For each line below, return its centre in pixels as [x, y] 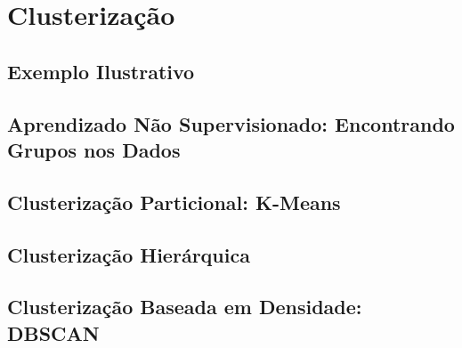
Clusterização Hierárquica [129, 254]
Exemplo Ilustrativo [101, 71]
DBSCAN [53, 332]
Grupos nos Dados [94, 149]
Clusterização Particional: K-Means [174, 202]
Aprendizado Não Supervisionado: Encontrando [231, 123]
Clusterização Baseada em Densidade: [185, 307]
